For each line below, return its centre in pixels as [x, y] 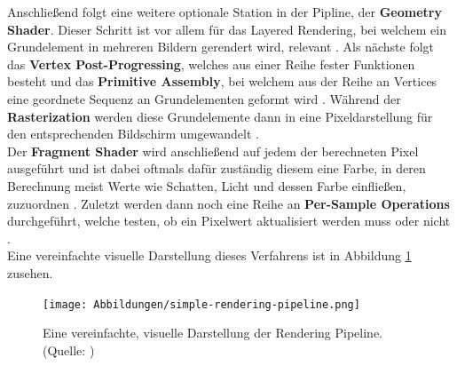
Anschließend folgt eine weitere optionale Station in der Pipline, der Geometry [225, 12]
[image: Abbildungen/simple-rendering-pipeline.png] [201, 304]
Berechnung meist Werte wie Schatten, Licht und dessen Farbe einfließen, [207, 185]
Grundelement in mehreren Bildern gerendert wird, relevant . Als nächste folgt [221, 47]
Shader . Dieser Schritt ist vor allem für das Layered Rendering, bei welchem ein [227, 29]
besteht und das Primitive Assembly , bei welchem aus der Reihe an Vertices [222, 81]
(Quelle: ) [69, 350]
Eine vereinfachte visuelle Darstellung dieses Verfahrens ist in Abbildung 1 [209, 255]
